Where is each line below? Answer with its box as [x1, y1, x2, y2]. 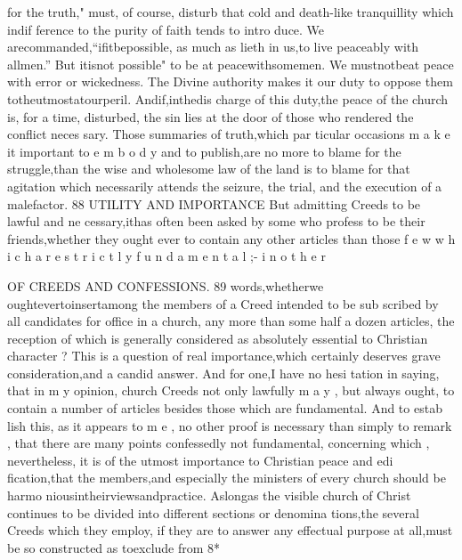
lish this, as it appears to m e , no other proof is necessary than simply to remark [7, 416, 452, 434]
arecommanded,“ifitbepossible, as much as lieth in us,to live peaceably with [7, 37, 419, 56]
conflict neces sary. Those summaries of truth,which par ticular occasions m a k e [7, 125, 450, 143]
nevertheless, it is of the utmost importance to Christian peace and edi [7, 450, 393, 469]
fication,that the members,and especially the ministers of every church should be [7, 468, 446, 487]
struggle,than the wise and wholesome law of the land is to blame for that [7, 159, 410, 178]
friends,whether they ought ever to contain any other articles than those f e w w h [7, 229, 456, 248]
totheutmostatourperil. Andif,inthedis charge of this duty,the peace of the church [7, 89, 449, 108]
